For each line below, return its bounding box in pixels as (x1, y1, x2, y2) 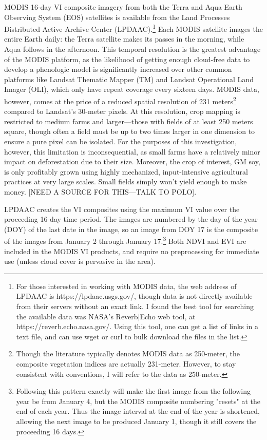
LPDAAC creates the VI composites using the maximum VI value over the (4, 203, 240, 214)
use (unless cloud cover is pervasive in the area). (4, 256, 156, 266)
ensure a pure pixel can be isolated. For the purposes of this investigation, (4, 136, 237, 147)
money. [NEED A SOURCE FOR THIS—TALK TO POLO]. (4, 186, 197, 197)
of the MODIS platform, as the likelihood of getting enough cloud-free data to (4, 53, 250, 64)
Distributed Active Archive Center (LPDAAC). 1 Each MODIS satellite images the (4, 22, 263, 34)
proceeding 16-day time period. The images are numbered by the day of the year (4, 214, 258, 224)
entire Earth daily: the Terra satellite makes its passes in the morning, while (4, 33, 244, 44)
